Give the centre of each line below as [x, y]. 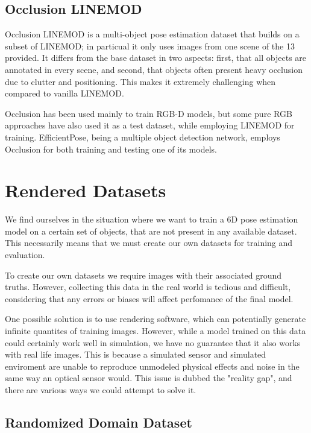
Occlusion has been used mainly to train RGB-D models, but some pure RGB [149, 113]
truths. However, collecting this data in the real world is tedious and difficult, [148, 287]
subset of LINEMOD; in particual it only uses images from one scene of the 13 [150, 46]
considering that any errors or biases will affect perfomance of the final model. [149, 298]
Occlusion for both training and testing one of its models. [111, 149]
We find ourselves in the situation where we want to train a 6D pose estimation [152, 219]
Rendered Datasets [86, 190]
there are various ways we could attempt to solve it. [101, 389]
